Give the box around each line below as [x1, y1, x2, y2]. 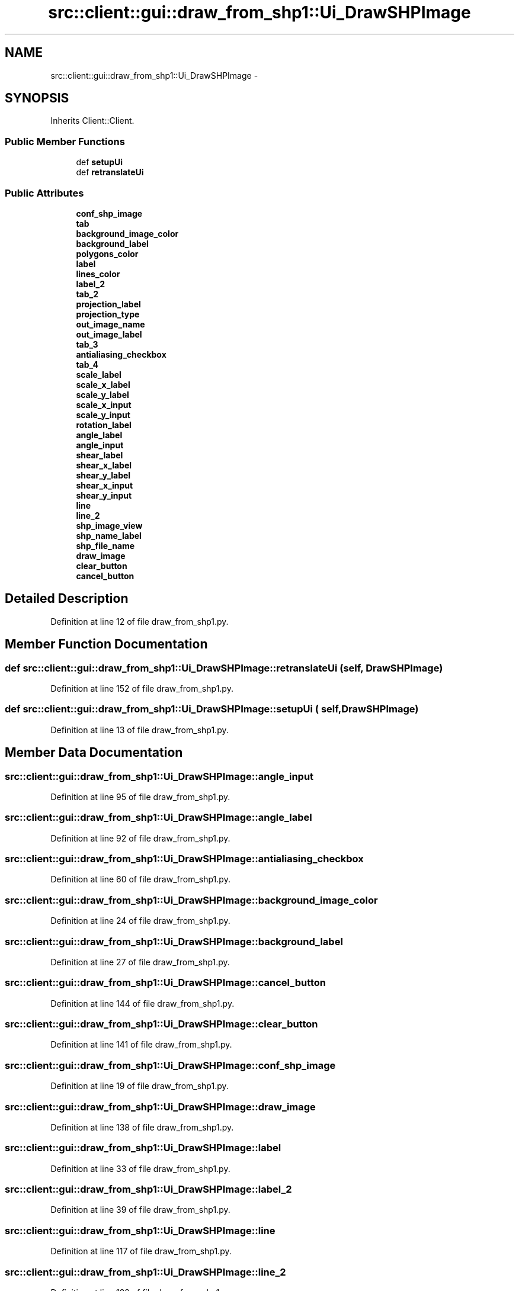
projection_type [76, 309, 140, 319]
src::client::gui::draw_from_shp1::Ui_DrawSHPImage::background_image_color [5, 894, 378, 906]
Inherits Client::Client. [50, 115, 134, 126]
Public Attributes [5, 187, 84, 199]
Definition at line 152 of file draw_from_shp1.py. [50, 683, 233, 693]
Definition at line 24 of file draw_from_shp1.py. [50, 916, 230, 926]
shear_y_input [76, 490, 132, 500]
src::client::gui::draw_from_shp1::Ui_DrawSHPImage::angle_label [5, 811, 312, 824]
